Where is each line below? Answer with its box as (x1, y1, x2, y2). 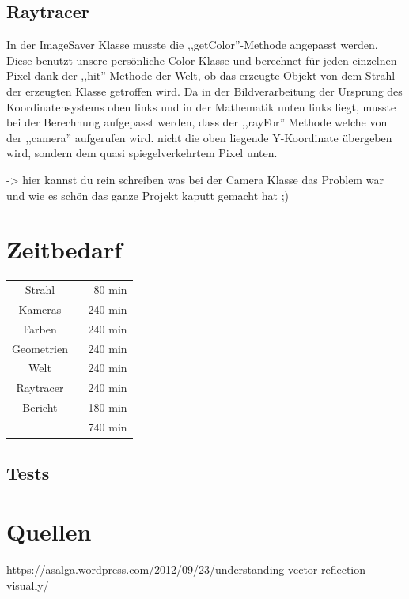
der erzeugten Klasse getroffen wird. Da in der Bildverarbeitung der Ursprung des (6, 82, 403, 99)
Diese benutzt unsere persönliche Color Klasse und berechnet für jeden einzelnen (6, 51, 397, 68)
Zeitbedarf (6, 233, 123, 266)
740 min (88, 418, 127, 435)
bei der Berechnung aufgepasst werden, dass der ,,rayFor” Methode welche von (6, 114, 388, 130)
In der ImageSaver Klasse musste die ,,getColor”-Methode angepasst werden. (6, 36, 378, 53)
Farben (23, 320, 57, 337)
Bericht (22, 399, 58, 416)
